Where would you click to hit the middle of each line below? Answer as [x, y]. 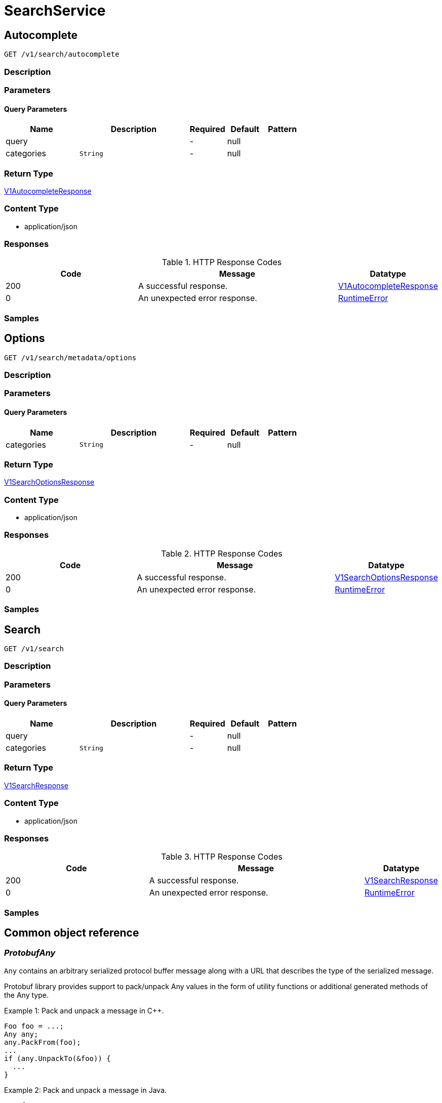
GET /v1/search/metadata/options [70, 357]
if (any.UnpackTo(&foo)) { [57, 1058]
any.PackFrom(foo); [43, 1042]
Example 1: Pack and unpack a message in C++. [84, 1010]
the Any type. [26, 995]
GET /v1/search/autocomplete [62, 54]
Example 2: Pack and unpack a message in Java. [86, 1090]
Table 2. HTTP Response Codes [222, 553]
